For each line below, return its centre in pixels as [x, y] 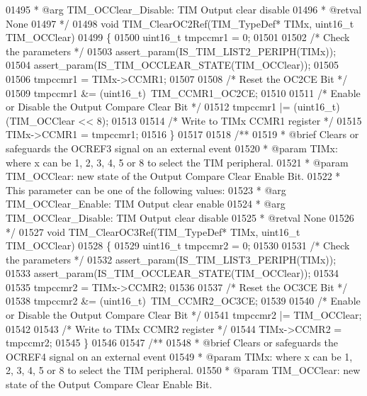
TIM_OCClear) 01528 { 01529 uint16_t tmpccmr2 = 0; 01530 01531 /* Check [178, 245]
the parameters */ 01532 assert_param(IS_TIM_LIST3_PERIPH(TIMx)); [171, 259]
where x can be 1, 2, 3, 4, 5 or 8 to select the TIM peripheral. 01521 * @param [177, 162]
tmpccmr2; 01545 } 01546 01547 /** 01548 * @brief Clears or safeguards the [172, 343]
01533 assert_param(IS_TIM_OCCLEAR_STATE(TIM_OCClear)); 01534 [173, 273]
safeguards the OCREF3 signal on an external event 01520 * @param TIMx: [172, 148]
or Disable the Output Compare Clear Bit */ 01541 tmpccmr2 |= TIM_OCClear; [184, 315]
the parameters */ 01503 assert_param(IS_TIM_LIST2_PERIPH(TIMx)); [171, 51]
